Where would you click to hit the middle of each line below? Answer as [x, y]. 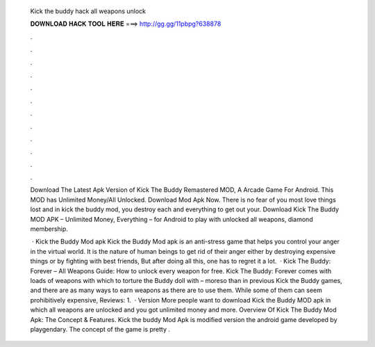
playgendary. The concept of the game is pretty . [100, 329]
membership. [49, 229]
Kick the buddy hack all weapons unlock [88, 11]
